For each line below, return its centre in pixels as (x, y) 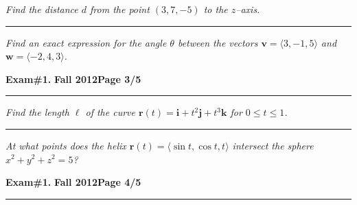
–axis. (248, 9)
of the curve (110, 112)
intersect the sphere (273, 145)
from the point (120, 9)
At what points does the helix (66, 145)
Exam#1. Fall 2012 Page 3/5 (73, 79)
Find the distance (42, 9)
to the (216, 9)
